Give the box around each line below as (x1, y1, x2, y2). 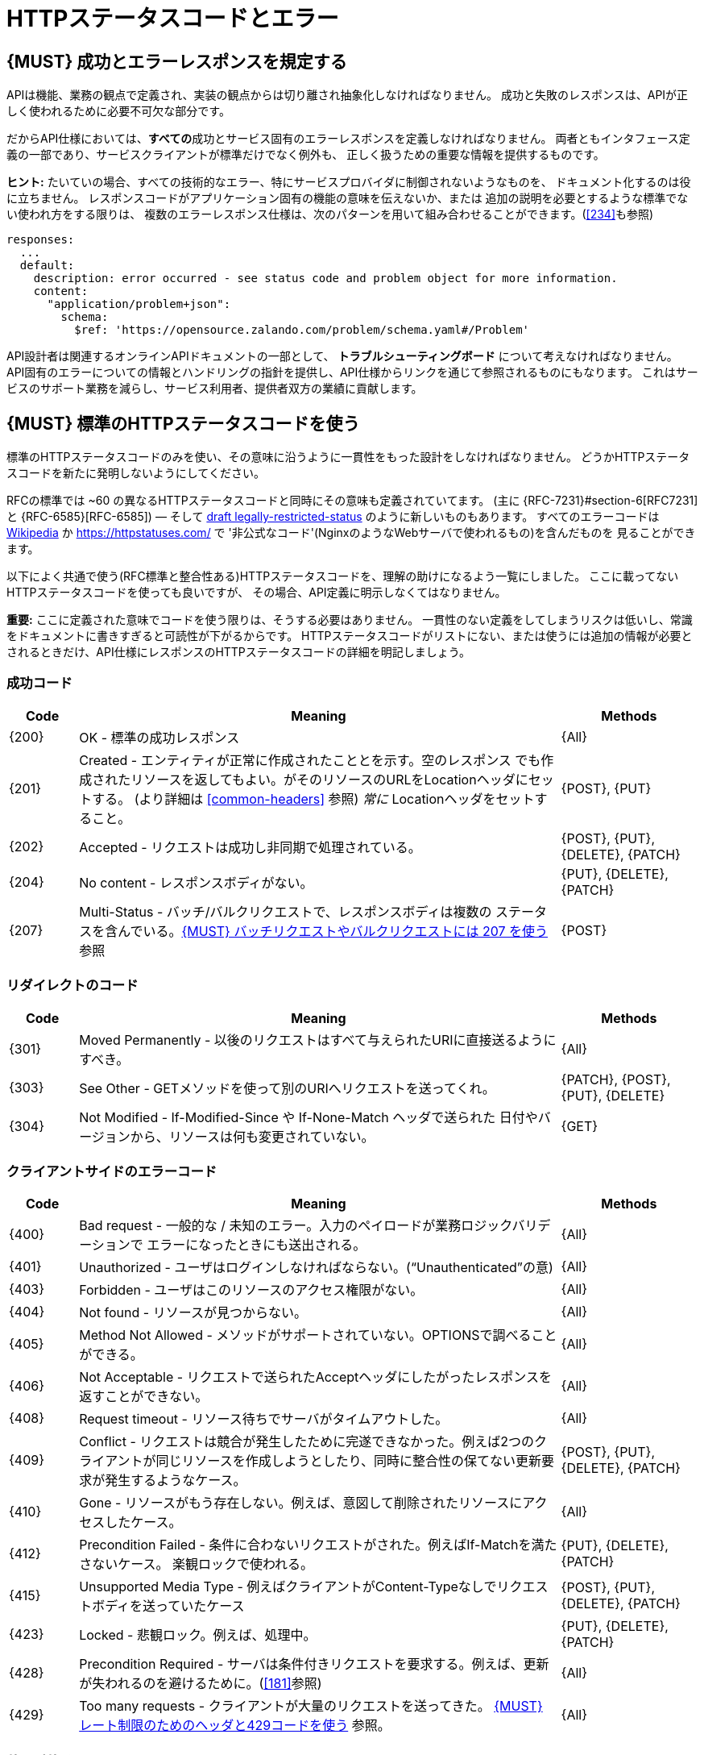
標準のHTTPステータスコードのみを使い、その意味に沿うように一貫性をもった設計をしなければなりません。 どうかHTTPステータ (6, 450, 690, 464)
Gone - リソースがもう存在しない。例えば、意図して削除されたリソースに (79, 1495, 523, 1512)
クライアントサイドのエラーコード (6, 1162, 217, 1179)
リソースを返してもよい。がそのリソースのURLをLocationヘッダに (130, 771, 528, 788)
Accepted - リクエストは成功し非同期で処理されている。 (79, 838, 421, 855)
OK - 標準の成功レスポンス (79, 729, 240, 746)
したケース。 (105, 1514, 182, 1531)
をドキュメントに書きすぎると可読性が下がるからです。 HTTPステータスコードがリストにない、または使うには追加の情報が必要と (6, 629, 693, 643)
